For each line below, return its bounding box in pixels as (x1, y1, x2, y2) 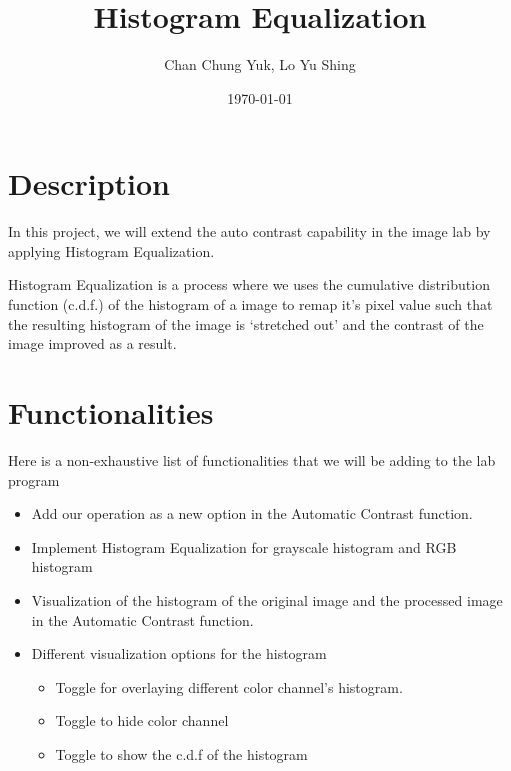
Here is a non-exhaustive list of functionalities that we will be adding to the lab (8, 449, 496, 470)
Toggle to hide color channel (55, 710, 229, 731)
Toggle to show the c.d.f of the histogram (55, 743, 308, 764)
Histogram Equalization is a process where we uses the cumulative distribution (8, 274, 490, 295)
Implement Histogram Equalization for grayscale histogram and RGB (31, 536, 457, 557)
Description (8, 163, 171, 204)
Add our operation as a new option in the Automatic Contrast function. (31, 503, 473, 524)
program (8, 469, 60, 490)
